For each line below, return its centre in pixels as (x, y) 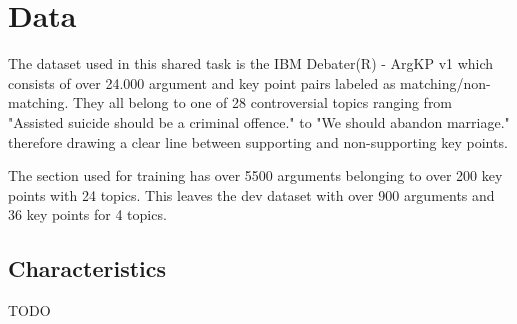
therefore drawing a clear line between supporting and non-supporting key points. (258, 141)
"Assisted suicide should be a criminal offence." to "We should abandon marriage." (259, 121)
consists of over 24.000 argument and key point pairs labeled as (202, 82)
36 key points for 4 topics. (87, 214)
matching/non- (445, 82)
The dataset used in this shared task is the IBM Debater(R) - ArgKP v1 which (251, 63)
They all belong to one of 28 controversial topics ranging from (262, 102)
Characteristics (87, 268)
